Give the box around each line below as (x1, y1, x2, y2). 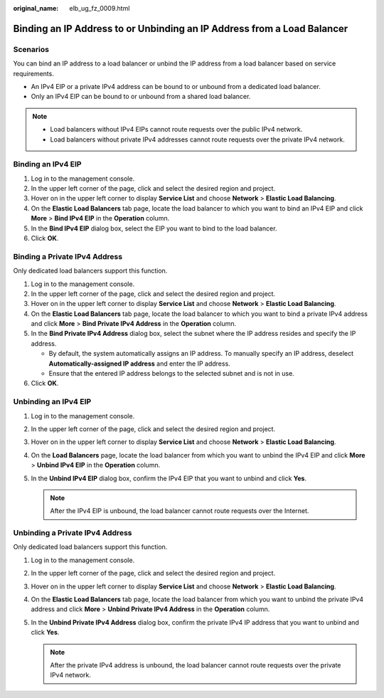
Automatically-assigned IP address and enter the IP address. (48, 359, 230, 368)
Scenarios (13, 44, 50, 54)
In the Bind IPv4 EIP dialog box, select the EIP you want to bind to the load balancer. (31, 224, 277, 233)
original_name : (13, 4, 59, 12)
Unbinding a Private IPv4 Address (13, 528, 132, 538)
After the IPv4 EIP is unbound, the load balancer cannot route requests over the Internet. (50, 507, 309, 515)
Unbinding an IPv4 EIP (13, 397, 92, 407)
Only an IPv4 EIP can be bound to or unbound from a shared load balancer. (31, 92, 251, 101)
